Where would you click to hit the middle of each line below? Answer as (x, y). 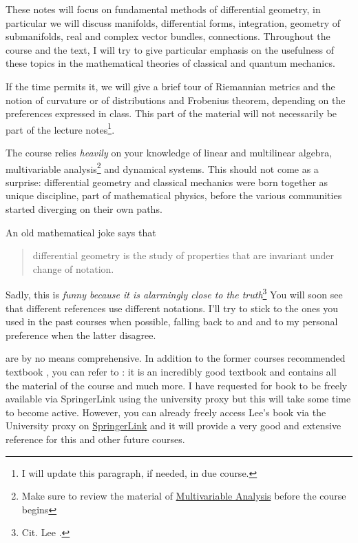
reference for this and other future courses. (95, 439)
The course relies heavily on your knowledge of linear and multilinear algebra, (169, 152)
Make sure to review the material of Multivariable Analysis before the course (184, 496)
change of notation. (73, 268)
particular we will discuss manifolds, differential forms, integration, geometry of (173, 22)
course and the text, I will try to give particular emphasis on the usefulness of (170, 49)
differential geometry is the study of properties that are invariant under (183, 255)
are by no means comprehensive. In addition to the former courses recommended (176, 358)
